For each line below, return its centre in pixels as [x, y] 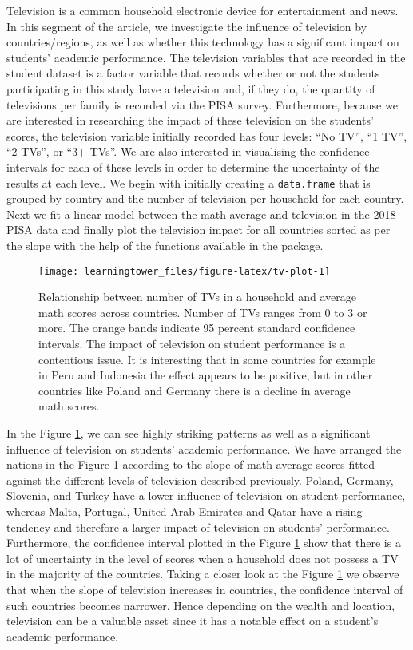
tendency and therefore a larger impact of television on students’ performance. [198, 527]
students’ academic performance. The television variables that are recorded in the [206, 57]
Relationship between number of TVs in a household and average [197, 297]
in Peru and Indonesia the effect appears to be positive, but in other [206, 375]
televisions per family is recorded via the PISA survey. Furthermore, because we [202, 104]
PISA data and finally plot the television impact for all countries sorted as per [199, 230]
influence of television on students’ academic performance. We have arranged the [204, 448]
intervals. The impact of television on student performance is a [192, 343]
